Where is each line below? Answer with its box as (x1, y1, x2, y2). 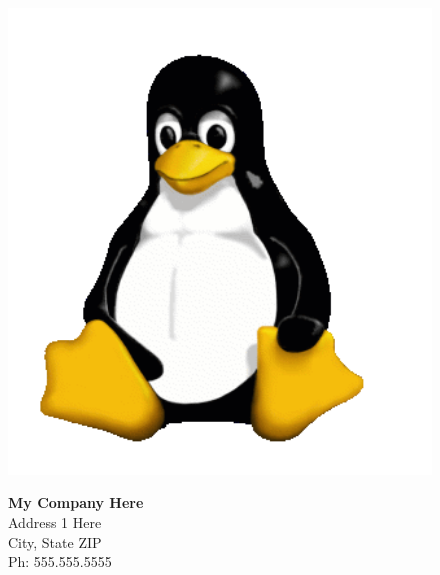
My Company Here (8, 492, 144, 513)
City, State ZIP (8, 531, 102, 552)
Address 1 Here (8, 511, 102, 532)
